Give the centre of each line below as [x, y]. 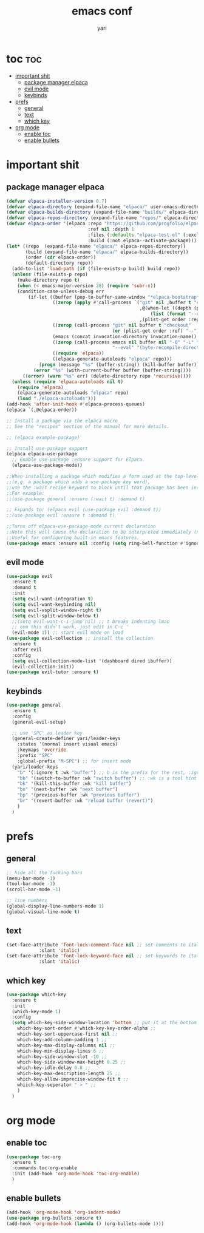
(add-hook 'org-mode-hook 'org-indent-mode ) [63, 1212]
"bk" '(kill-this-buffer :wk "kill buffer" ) [74, 784]
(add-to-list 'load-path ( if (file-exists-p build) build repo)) [96, 269]
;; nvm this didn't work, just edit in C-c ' [70, 627]
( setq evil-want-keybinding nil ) [54, 604]
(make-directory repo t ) [49, 280]
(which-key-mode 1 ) [36, 1011]
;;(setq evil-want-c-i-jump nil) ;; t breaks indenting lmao [91, 621]
